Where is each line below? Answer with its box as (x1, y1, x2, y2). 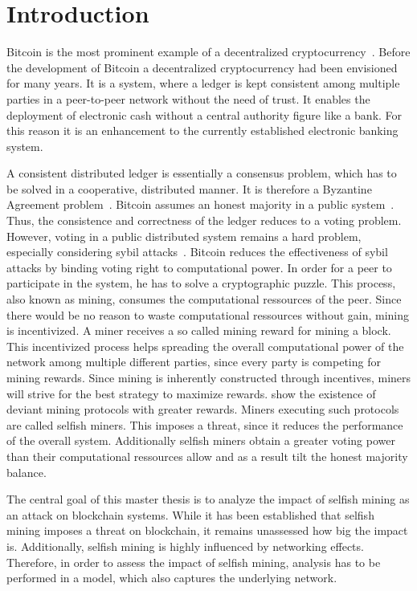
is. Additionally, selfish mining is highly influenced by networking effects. (6, 537, 364, 554)
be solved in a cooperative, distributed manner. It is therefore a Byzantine (6, 180, 372, 197)
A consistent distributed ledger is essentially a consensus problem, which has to (6, 165, 397, 181)
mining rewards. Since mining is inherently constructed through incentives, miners (6, 369, 411, 385)
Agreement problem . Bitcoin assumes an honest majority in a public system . (6, 196, 395, 213)
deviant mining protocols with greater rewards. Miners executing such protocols (6, 401, 399, 418)
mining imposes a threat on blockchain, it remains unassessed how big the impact (6, 522, 408, 539)
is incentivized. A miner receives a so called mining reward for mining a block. (6, 322, 391, 339)
